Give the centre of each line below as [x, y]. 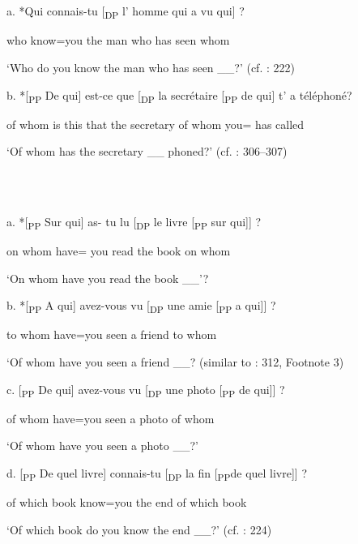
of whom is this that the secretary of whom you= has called [156, 124]
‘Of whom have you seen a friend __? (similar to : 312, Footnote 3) [175, 362]
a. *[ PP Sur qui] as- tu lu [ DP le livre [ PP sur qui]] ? [134, 223]
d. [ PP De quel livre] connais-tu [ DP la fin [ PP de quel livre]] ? [157, 473]
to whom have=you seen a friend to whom [112, 334]
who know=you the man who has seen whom [118, 40]
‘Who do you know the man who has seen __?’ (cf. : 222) [151, 67]
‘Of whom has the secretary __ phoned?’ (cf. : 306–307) [147, 151]
